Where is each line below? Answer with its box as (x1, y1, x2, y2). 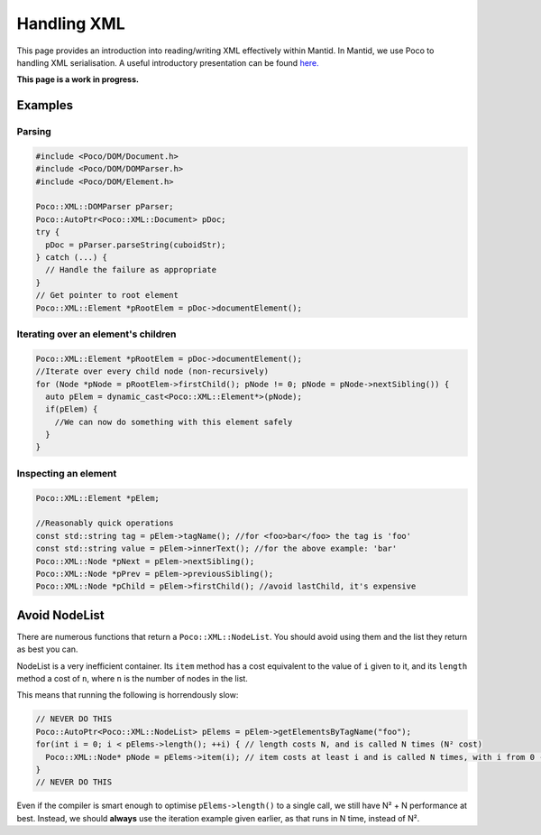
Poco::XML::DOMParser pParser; (35, 201, 175, 212)
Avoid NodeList (16, 608, 105, 623)
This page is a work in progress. (16, 74, 140, 85)
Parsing (16, 125, 51, 138)
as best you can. (16, 644, 78, 654)
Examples (16, 97, 74, 113)
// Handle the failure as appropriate (45, 264, 216, 275)
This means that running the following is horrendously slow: (16, 690, 239, 700)
